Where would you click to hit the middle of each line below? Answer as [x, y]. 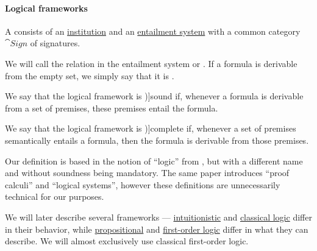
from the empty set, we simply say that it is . [90, 75]
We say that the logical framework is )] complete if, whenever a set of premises [151, 128]
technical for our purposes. [55, 196]
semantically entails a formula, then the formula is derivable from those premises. [157, 140]
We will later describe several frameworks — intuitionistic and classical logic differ [158, 217]
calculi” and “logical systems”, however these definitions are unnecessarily [143, 184]
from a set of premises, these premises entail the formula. [112, 108]
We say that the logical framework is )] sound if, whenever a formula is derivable [154, 96]
